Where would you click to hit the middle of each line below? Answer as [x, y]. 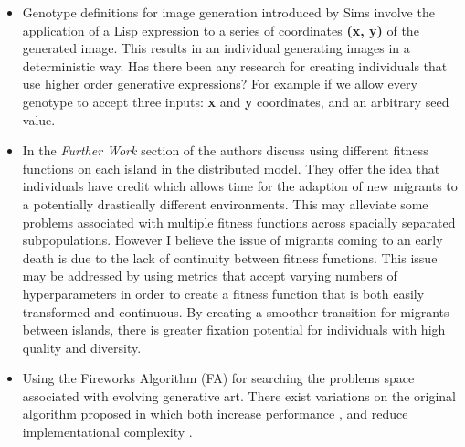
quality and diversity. [82, 347]
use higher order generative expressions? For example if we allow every [220, 84]
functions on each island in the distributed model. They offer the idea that [231, 168]
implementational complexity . [107, 432]
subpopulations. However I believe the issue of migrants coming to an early [232, 240]
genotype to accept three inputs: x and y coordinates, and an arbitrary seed [236, 101]
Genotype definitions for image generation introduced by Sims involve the [228, 12]
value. [39, 119]
